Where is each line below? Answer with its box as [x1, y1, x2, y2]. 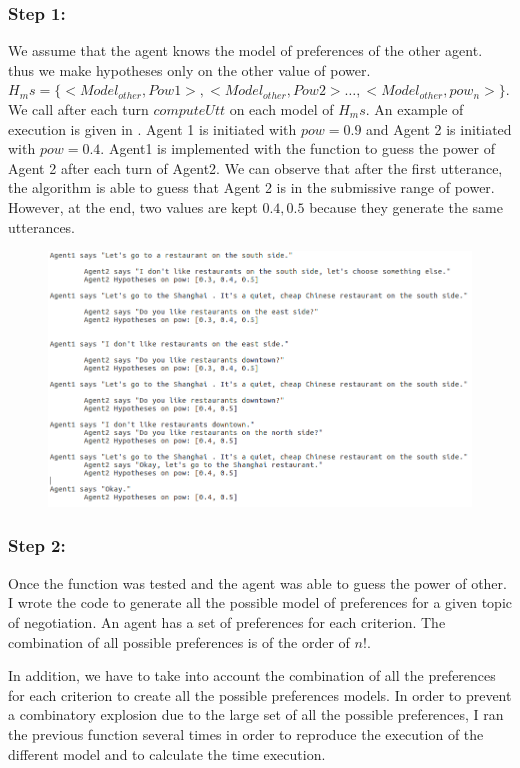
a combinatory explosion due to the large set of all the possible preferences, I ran [8, 704, 504, 725]
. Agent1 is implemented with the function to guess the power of [100, 138, 495, 159]
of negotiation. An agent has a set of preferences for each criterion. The [8, 611, 446, 632]
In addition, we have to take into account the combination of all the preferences [8, 665, 496, 686]
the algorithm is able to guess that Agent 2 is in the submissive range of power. [8, 177, 495, 198]
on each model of [229, 99, 334, 119]
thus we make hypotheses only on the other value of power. [8, 59, 371, 80]
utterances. [8, 216, 76, 237]
